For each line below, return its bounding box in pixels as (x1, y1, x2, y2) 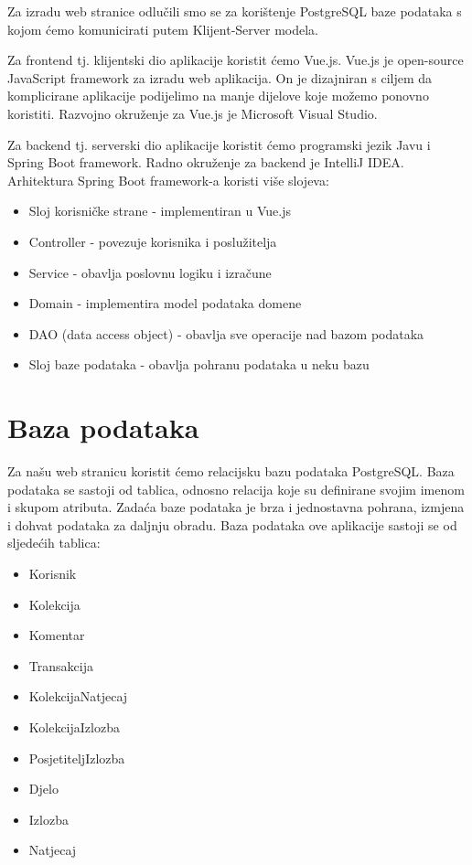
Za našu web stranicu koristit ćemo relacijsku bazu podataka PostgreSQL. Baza (7, 462, 455, 481)
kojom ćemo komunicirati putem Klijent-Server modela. (7, 19, 319, 38)
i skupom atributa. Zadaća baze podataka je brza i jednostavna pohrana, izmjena (7, 497, 465, 517)
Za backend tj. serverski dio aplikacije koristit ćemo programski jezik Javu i (7, 134, 431, 154)
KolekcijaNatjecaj (28, 687, 128, 706)
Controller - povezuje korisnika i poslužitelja (28, 231, 277, 251)
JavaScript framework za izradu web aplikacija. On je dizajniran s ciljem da (7, 68, 433, 87)
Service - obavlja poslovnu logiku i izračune (28, 262, 272, 282)
